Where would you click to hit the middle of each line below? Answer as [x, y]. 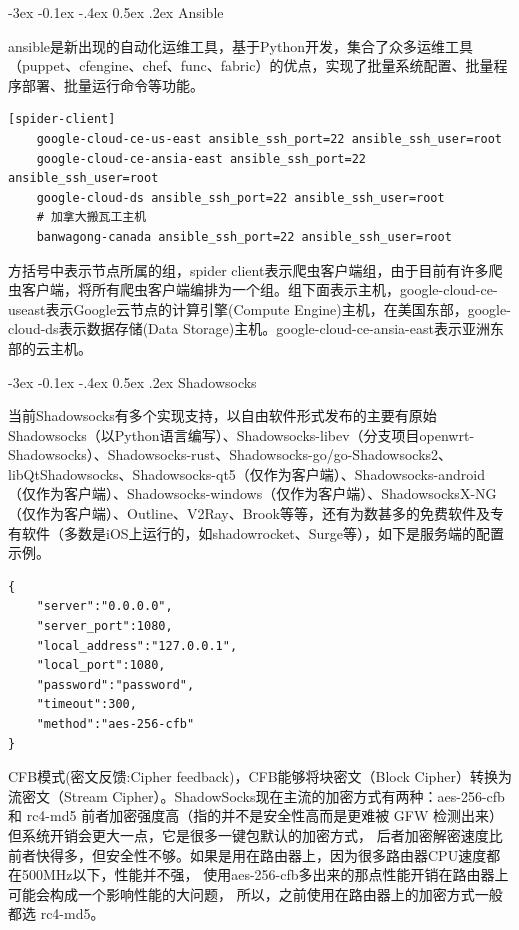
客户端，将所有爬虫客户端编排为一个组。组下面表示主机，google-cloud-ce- [259, 289]
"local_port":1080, [101, 665]
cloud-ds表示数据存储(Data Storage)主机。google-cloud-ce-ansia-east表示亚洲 [249, 328]
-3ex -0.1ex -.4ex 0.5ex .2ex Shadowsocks [132, 381]
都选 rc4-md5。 [56, 913]
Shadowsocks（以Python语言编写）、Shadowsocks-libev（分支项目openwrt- [241, 434]
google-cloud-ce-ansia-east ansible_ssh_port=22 [201, 158]
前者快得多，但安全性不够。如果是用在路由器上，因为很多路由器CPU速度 [247, 854]
